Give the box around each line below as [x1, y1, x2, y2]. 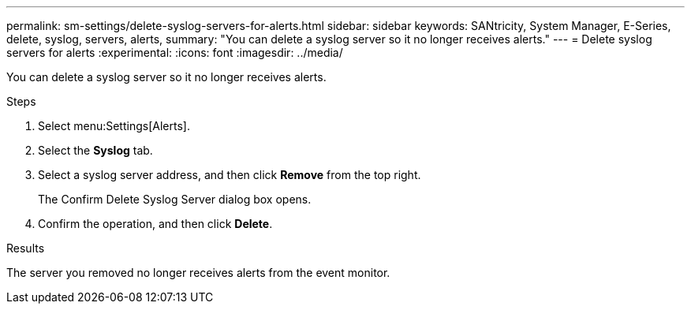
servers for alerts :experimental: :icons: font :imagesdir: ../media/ [6, 46, 343, 59]
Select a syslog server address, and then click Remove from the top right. [38, 168, 421, 181]
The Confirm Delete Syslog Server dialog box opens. [38, 192, 312, 206]
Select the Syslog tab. [38, 144, 153, 157]
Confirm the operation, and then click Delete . [38, 217, 273, 230]
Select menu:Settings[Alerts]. [38, 119, 190, 133]
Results [6, 241, 45, 255]
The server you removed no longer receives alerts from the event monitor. [6, 266, 390, 279]
